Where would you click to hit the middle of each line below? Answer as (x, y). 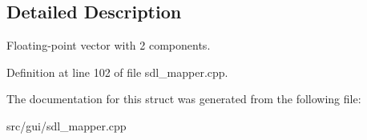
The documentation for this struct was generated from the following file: (184, 99)
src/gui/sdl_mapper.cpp (67, 125)
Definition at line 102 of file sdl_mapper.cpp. (117, 72)
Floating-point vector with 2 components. (109, 45)
